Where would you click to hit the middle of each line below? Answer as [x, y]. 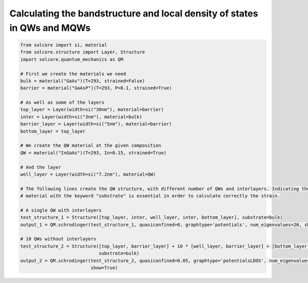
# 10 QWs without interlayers [58, 239]
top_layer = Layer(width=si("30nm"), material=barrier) [92, 110]
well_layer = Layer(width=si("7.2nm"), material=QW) [88, 174]
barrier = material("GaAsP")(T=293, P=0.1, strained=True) [96, 88]
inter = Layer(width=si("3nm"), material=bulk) [81, 117]
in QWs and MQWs [50, 28]
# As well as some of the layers [62, 102]
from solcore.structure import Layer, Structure [83, 52]
